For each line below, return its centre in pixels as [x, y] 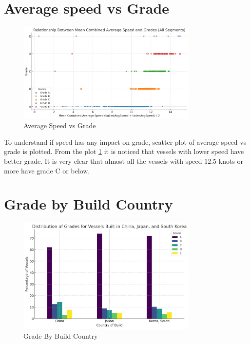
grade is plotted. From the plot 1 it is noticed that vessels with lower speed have [124, 151]
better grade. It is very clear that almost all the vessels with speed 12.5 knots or [124, 161]
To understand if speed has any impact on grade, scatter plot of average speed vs [125, 142]
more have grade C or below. [47, 170]
